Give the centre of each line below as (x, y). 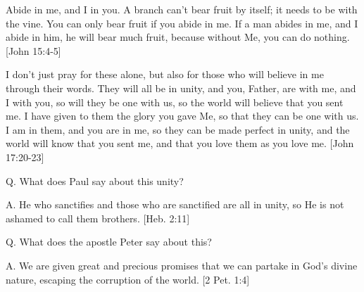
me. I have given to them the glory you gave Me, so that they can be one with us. (182, 116)
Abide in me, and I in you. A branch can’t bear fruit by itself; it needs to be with (182, 9)
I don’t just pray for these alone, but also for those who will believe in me (165, 74)
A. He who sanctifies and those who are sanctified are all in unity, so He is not (175, 204)
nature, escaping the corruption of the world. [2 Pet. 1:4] (128, 279)
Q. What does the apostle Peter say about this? (109, 242)
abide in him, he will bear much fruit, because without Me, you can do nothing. (178, 37)
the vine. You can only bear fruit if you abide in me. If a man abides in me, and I (182, 23)
